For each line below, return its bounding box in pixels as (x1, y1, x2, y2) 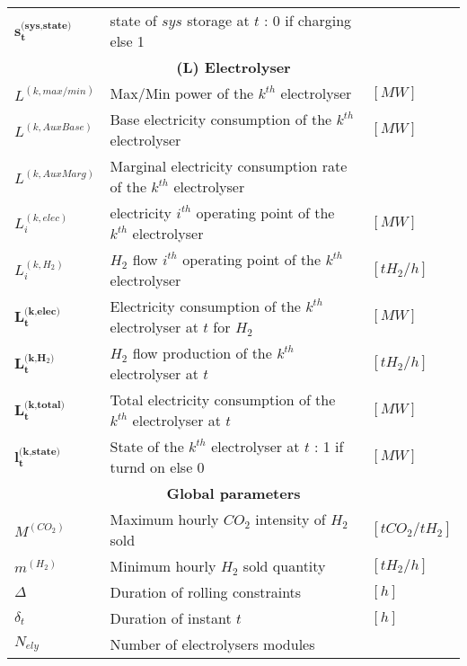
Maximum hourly (110, 509, 219, 529)
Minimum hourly (110, 555, 216, 576)
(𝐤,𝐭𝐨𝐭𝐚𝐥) (24, 399, 65, 410)
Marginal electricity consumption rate (110, 155, 348, 176)
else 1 (110, 31, 145, 51)
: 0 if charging (264, 10, 352, 31)
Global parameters (166, 483, 301, 503)
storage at (187, 10, 250, 31)
